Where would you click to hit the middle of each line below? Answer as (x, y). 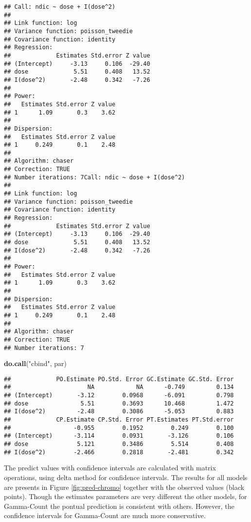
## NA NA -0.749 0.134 (119, 387)
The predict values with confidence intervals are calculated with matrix (110, 468)
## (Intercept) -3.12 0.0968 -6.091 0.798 (119, 396)
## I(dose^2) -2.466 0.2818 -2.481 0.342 (119, 452)
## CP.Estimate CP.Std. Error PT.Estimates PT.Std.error (119, 420)
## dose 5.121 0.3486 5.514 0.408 (119, 444)
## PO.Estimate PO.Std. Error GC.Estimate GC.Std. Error (119, 379)
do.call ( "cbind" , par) (36, 363)
